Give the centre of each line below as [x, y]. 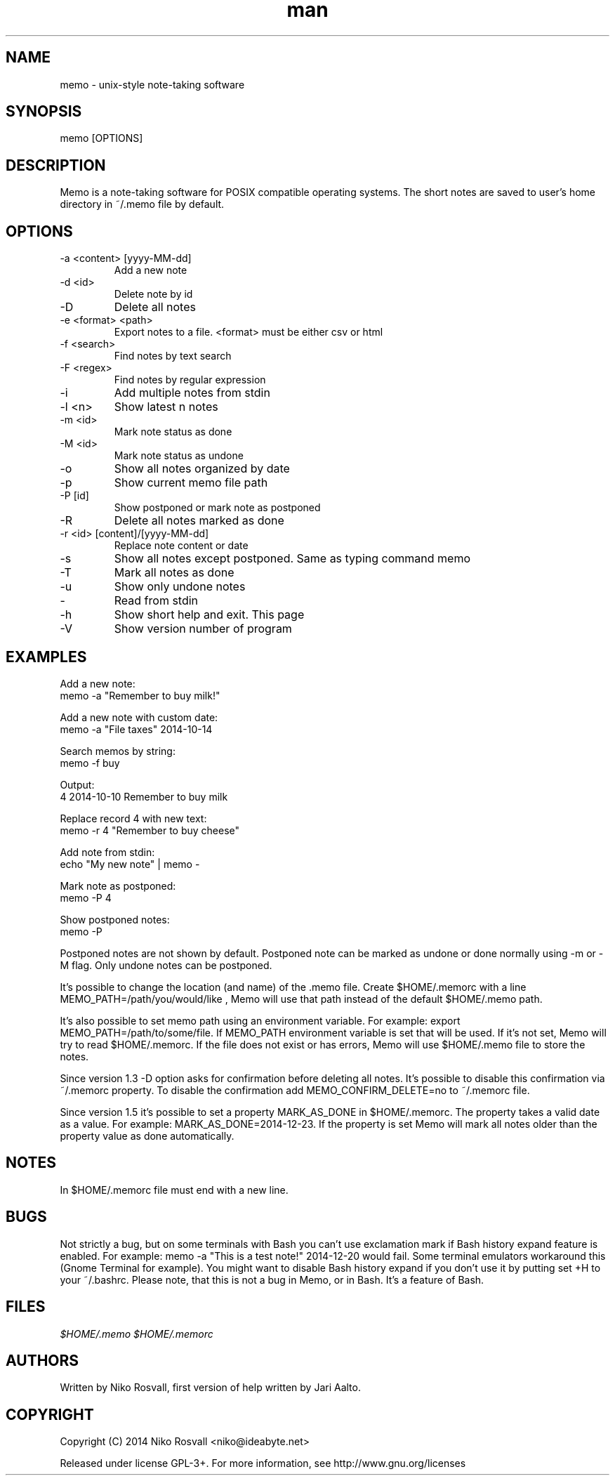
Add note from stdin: [107, 852]
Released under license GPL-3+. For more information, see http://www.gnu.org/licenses [263, 1463]
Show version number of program [203, 629]
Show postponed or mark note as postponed [217, 508]
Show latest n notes [166, 407]
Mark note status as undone [179, 456]
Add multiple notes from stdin [192, 393]
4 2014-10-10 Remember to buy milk [144, 796]
